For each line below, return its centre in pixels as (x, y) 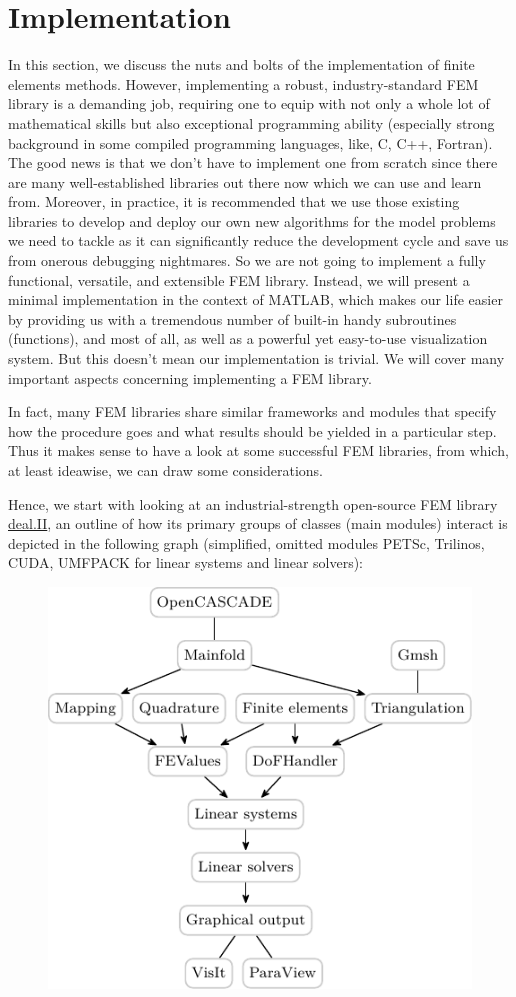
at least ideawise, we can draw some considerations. (166, 470)
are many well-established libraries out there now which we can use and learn (245, 181)
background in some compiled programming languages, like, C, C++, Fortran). (250, 142)
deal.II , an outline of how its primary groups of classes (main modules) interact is (258, 523)
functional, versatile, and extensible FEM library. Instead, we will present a (239, 279)
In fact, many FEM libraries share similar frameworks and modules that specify (252, 411)
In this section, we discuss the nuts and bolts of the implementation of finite (241, 64)
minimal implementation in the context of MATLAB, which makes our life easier (255, 299)
